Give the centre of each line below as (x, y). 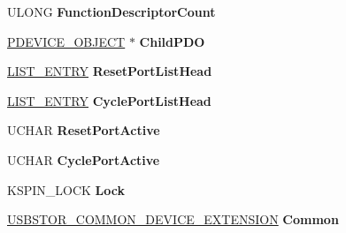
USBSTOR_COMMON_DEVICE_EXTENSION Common (173, 219)
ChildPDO (172, 41)
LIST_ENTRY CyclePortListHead (109, 100)
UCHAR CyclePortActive (84, 159)
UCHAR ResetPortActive (84, 130)
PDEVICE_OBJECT (66, 41)
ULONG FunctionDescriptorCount (111, 11)
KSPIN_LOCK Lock (66, 189)
